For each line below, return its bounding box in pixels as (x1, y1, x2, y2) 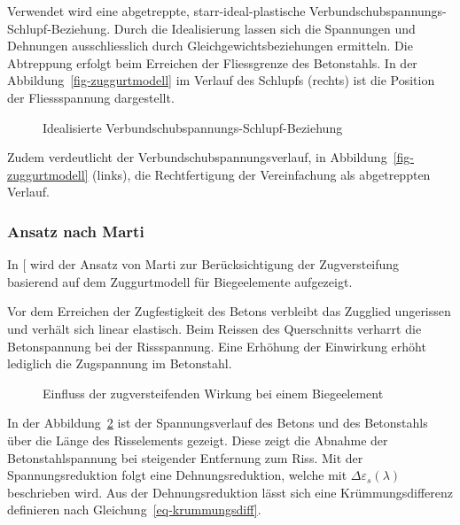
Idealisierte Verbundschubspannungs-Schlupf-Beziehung (43, 118, 343, 136)
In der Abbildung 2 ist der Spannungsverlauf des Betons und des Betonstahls (7, 413, 428, 432)
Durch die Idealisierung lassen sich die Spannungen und (113, 19, 416, 37)
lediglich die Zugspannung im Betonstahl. (7, 354, 232, 373)
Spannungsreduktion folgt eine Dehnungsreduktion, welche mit (7, 466, 347, 484)
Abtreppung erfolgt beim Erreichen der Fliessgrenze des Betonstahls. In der (7, 53, 417, 72)
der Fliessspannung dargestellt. (7, 88, 175, 106)
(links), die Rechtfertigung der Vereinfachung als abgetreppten (92, 165, 431, 183)
